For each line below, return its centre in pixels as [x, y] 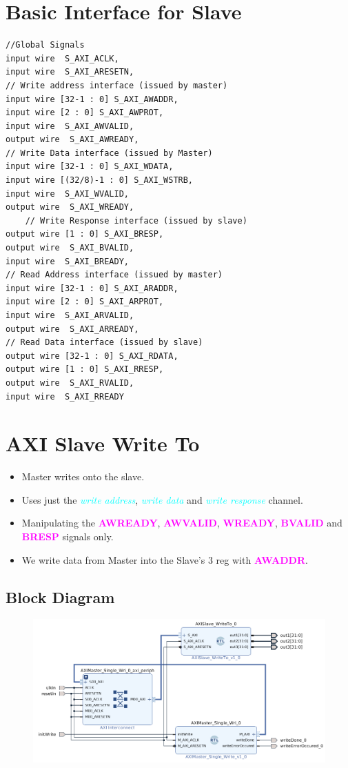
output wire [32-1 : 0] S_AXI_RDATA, [92, 356]
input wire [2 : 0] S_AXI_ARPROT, [85, 302]
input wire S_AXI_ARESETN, [70, 72]
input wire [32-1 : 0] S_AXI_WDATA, [90, 167]
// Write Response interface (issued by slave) [136, 220]
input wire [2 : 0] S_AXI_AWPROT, [85, 113]
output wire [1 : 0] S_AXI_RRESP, [85, 370]
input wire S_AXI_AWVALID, [70, 126]
